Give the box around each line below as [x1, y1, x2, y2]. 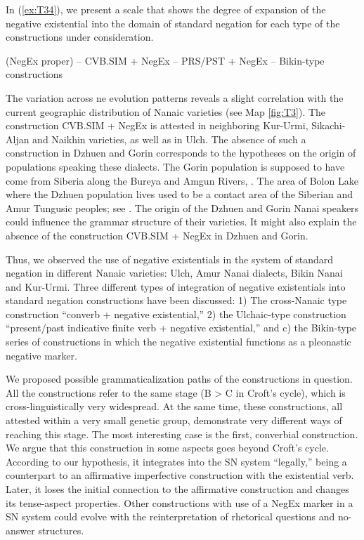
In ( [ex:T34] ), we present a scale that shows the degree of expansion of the [6, 2, 326, 16]
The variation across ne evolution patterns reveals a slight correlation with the [6, 90, 344, 105]
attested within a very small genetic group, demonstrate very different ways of [6, 413, 342, 428]
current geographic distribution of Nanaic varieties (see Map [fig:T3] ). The [6, 104, 326, 119]
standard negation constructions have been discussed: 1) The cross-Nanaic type [6, 293, 347, 308]
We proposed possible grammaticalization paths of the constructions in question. [6, 371, 353, 386]
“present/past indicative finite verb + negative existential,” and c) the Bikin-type [6, 320, 357, 335]
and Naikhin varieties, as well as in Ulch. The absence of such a [32, 131, 306, 146]
